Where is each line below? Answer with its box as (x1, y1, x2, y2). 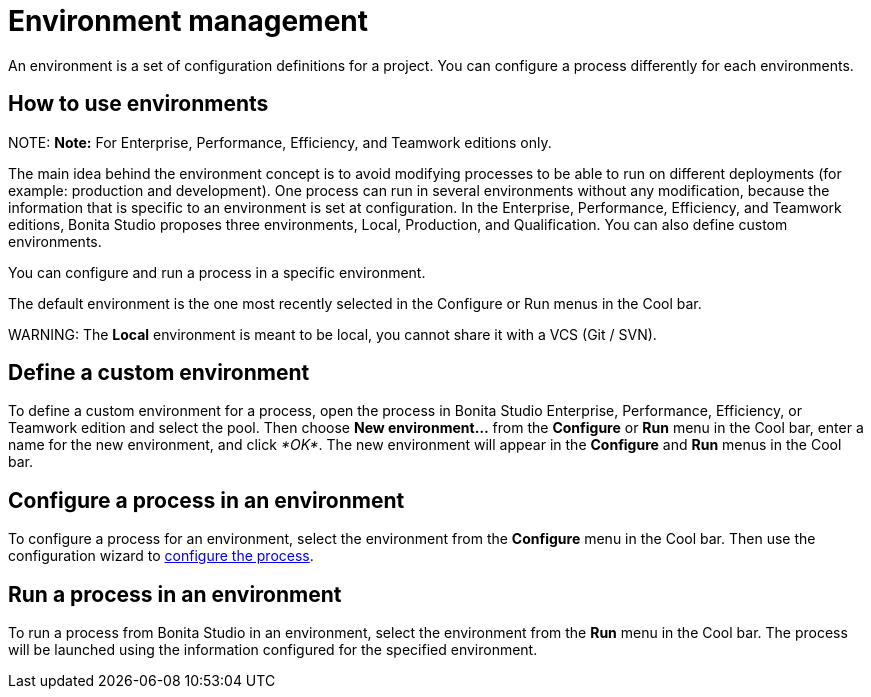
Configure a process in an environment (8, 487, 405, 513)
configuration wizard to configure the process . (8, 547, 314, 565)
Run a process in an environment (8, 581, 342, 607)
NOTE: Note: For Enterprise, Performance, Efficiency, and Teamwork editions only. (8, 133, 552, 151)
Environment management (8, 4, 368, 38)
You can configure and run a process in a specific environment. (8, 263, 426, 281)
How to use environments (8, 91, 269, 117)
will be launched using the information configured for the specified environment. (8, 641, 538, 659)
